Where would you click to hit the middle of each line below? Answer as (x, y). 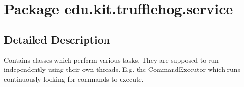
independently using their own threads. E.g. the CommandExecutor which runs (122, 69)
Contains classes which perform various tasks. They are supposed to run (111, 60)
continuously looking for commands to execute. (74, 78)
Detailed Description (57, 39)
